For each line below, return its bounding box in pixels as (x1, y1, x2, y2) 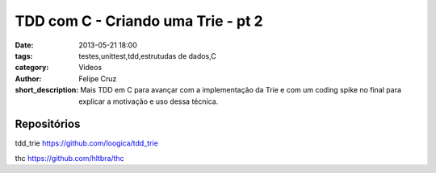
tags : (15, 51, 33, 60)
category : (15, 63, 49, 72)
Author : (15, 73, 42, 84)
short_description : (15, 85, 79, 95)
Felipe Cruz (78, 73, 117, 84)
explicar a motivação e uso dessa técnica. (78, 97, 219, 106)
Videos (78, 63, 103, 72)
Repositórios (15, 117, 81, 131)
